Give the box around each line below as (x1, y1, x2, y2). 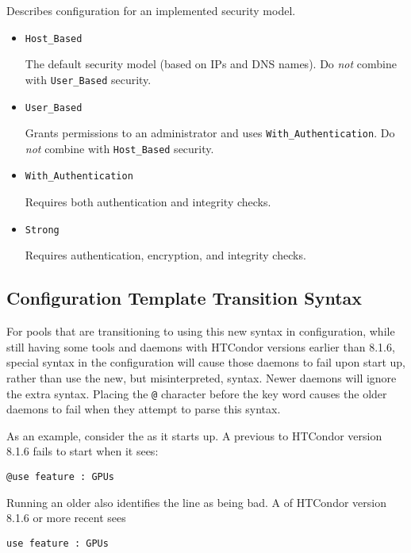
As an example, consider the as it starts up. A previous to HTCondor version (6, 427, 382, 444)
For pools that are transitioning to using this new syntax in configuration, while (6, 323, 395, 340)
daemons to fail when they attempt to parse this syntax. (6, 401, 281, 417)
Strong (25, 224, 60, 236)
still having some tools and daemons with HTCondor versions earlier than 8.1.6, (6, 338, 395, 355)
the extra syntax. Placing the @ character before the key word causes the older (6, 385, 387, 401)
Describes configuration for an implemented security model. (6, 2, 296, 18)
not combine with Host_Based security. (25, 140, 214, 156)
